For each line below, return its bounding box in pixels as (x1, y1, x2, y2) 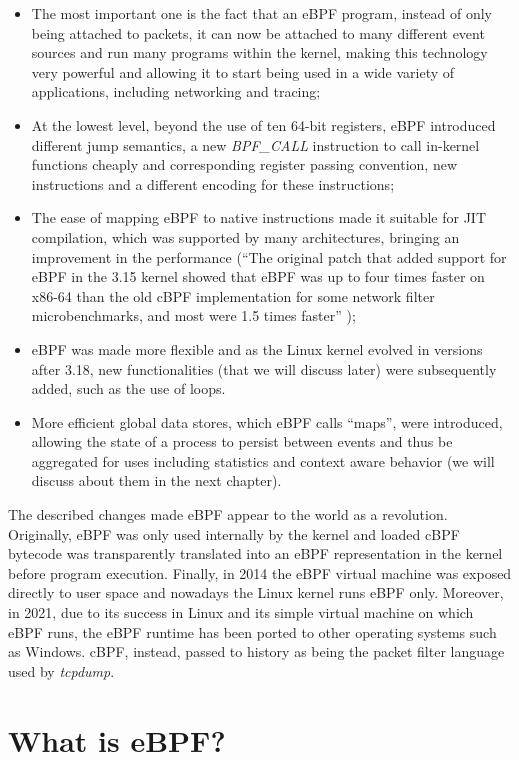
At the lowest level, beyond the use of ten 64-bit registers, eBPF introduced (31, 114, 496, 135)
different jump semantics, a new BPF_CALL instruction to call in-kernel (31, 134, 480, 155)
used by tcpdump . (8, 660, 115, 681)
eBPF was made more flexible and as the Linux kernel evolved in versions (31, 338, 483, 359)
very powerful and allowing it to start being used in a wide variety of (31, 61, 455, 82)
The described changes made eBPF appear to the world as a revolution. (8, 504, 448, 525)
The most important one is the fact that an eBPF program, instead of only (31, 3, 493, 23)
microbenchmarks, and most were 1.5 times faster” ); (31, 305, 356, 326)
